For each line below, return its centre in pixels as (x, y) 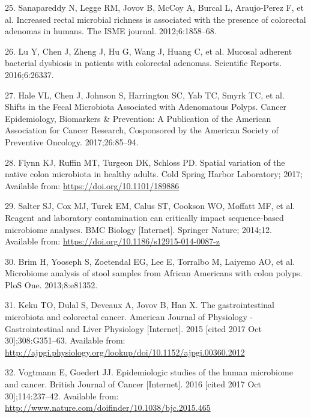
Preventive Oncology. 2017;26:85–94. (72, 141)
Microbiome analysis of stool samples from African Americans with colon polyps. (154, 273)
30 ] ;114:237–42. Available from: (62, 395)
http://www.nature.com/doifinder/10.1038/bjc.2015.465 (108, 407)
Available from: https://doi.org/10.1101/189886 (92, 185)
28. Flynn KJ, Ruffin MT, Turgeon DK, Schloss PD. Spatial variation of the (145, 162)
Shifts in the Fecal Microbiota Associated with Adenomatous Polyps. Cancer (146, 107)
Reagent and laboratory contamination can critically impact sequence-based (144, 217)
